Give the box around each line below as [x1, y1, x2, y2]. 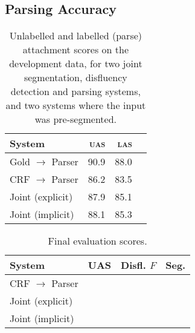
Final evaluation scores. [48, 234, 147, 248]
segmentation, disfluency [24, 70, 127, 85]
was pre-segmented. [34, 112, 117, 127]
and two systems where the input [5, 98, 146, 113]
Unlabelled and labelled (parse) [9, 28, 142, 43]
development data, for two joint [9, 56, 142, 71]
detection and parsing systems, [10, 84, 141, 99]
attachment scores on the [22, 42, 129, 57]
